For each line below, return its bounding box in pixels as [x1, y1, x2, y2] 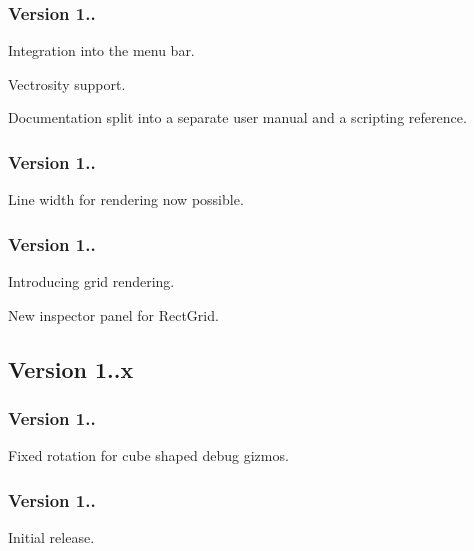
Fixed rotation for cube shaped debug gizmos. [8, 445, 289, 466]
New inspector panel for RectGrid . [8, 304, 219, 325]
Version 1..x [8, 353, 134, 384]
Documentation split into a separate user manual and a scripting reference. [8, 107, 467, 128]
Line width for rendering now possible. [8, 189, 244, 210]
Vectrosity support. [8, 73, 126, 94]
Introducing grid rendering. [8, 271, 175, 292]
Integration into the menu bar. [8, 40, 195, 61]
